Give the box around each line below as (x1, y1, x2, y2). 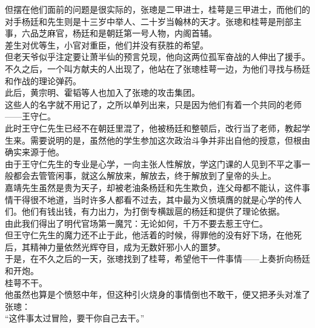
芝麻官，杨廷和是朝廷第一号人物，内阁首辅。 (38, 27, 217, 39)
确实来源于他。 (5, 146, 64, 158)
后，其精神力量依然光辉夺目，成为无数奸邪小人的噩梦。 (5, 240, 225, 253)
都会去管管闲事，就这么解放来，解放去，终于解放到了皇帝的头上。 (13, 169, 276, 182)
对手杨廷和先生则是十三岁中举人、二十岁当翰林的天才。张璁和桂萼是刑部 (5, 15, 293, 27)
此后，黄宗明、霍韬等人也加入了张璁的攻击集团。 (5, 86, 200, 99)
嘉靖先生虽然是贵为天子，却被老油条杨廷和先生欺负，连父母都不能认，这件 (5, 181, 302, 193)
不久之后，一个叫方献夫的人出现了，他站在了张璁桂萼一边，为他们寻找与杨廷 (5, 62, 310, 75)
